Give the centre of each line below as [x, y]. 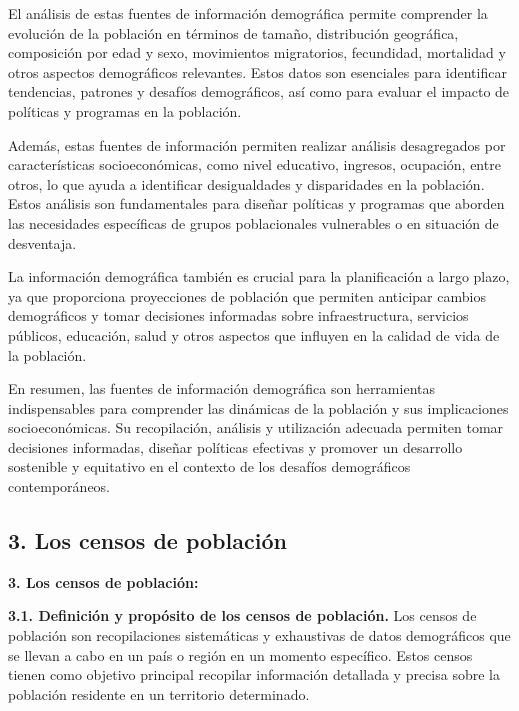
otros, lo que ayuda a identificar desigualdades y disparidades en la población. [246, 183]
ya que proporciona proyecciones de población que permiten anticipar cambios [247, 295]
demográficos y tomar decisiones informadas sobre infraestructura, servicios [238, 315]
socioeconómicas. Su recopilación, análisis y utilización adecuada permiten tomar [256, 427]
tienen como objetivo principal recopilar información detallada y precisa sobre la [254, 674]
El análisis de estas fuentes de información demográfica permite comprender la [248, 13]
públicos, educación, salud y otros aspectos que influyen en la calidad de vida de [254, 334]
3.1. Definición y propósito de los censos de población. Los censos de [242, 615]
